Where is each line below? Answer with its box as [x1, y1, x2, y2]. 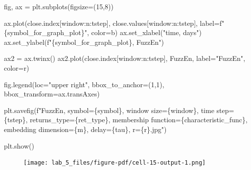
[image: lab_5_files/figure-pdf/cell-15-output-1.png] [23, 159, 206, 167]
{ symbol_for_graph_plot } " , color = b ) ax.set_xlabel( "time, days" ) [4, 27, 202, 38]
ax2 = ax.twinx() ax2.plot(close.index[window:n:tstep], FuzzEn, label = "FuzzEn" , [4, 53, 246, 63]
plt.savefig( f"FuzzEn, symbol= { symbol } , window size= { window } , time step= [4, 105, 234, 115]
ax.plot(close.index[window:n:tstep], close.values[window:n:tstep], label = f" [4, 18, 225, 28]
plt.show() [4, 140, 34, 151]
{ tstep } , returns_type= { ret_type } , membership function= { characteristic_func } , [4, 114, 248, 125]
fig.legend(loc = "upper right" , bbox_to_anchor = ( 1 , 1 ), [4, 79, 164, 89]
